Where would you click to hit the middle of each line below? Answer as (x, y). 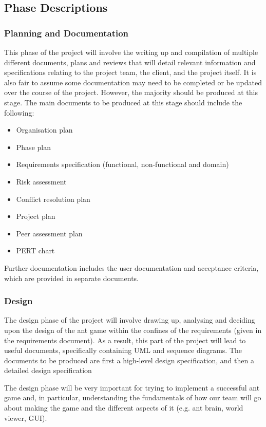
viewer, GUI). (26, 417)
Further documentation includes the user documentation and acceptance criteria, (131, 267)
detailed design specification (48, 370)
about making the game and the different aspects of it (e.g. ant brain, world (124, 408)
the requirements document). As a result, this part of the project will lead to (125, 340)
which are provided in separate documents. (71, 278)
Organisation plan (44, 130)
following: (19, 112)
